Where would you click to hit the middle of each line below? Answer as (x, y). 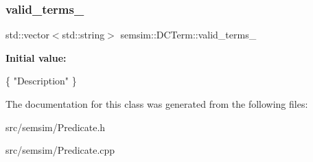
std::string (83, 35)
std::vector (27, 35)
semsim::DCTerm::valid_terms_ (188, 35)
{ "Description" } (41, 81)
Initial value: (36, 57)
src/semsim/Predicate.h (56, 127)
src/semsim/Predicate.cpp (60, 150)
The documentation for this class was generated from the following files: (157, 104)
